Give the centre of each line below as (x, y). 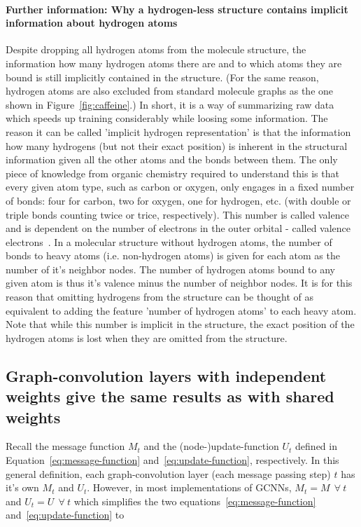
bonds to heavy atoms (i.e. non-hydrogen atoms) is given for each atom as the (173, 255)
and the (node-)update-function (211, 446)
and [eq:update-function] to (65, 515)
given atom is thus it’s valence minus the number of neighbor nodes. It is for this (179, 283)
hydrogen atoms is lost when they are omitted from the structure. (147, 337)
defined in (316, 446)
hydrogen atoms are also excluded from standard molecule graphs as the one (170, 91)
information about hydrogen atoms (92, 23)
